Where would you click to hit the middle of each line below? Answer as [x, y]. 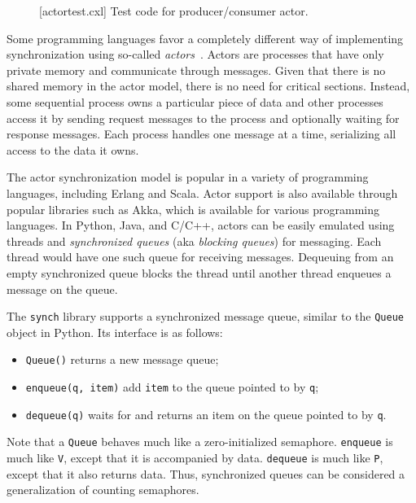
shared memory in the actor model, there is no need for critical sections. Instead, [208, 86]
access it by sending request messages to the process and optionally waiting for [203, 118]
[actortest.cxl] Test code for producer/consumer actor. [174, 11]
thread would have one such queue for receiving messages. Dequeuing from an [200, 257]
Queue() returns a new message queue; [122, 359]
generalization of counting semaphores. [103, 490]
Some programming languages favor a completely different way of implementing [205, 38]
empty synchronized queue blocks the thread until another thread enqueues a [199, 272]
